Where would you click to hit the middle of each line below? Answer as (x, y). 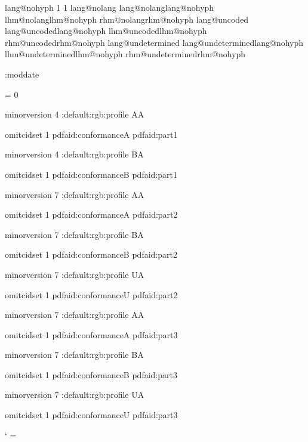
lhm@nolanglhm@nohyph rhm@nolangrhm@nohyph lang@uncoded (127, 19)
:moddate (22, 74)
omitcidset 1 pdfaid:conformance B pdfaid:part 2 (91, 254)
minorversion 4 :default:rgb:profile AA (75, 114)
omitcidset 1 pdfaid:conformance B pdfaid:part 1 (91, 174)
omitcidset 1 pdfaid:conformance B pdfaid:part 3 (91, 374)
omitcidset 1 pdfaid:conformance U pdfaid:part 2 (91, 294)
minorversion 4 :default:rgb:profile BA (74, 154)
